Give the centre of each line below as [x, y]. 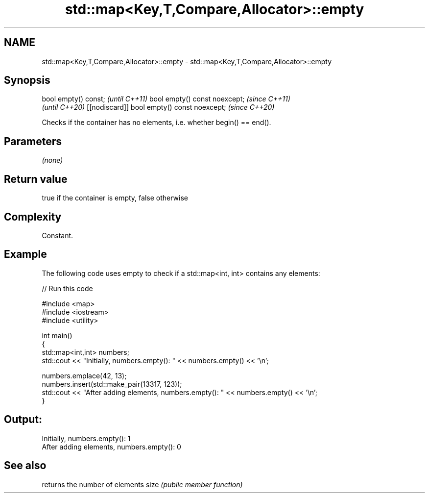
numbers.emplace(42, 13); [84, 375]
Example [25, 254]
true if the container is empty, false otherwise [115, 198]
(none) [52, 160]
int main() [57, 335]
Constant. [58, 235]
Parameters [33, 141]
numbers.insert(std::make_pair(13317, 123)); [112, 384]
